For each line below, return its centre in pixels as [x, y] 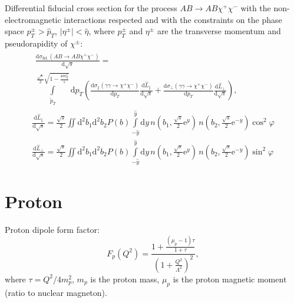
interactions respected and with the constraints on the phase [173, 19]
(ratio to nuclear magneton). [56, 292]
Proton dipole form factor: [52, 229]
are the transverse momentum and [219, 31]
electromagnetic [33, 19]
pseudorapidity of [36, 43]
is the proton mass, [125, 279]
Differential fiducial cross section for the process [91, 8]
